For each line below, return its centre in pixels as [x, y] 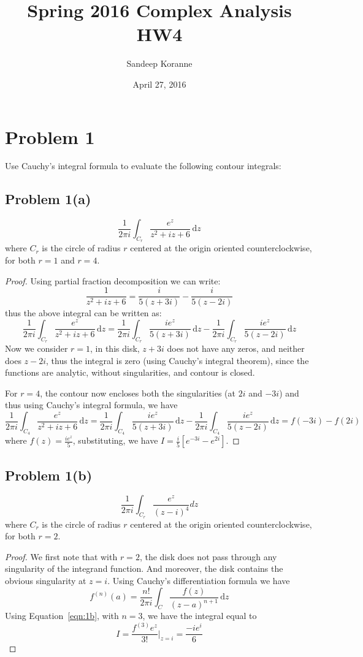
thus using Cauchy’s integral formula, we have [91, 405]
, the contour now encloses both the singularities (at [138, 393]
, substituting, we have [115, 440]
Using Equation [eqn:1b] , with [62, 616]
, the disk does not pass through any [208, 556]
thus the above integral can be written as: [83, 313]
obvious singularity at [46, 581]
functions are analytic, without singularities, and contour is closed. [130, 372]
